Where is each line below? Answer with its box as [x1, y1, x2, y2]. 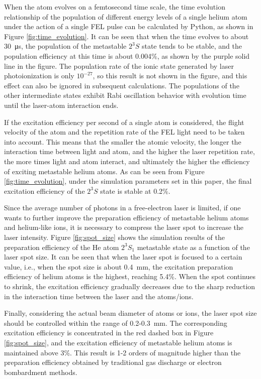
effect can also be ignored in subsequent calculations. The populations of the [4, 80, 239, 90]
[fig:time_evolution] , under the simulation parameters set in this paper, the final [4, 176, 252, 186]
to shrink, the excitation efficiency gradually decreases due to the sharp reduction [4, 281, 255, 292]
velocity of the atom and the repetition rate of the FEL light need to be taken [4, 127, 245, 137]
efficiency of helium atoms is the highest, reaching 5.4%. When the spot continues [4, 271, 256, 282]
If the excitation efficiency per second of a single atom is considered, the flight [4, 116, 244, 127]
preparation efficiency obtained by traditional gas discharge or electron [4, 357, 222, 367]
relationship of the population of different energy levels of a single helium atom [4, 11, 247, 22]
